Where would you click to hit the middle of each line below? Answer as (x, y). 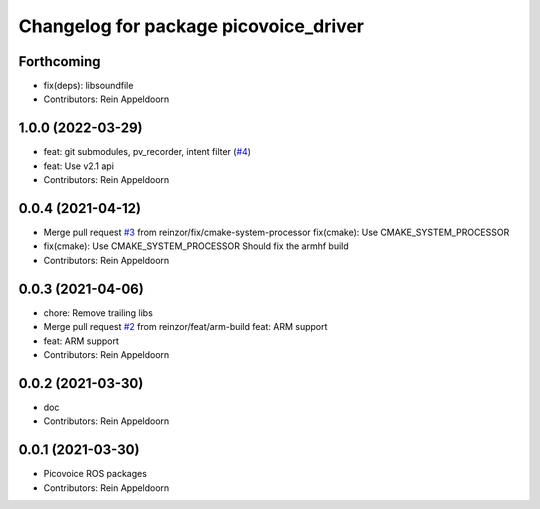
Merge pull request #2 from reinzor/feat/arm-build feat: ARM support (185, 327)
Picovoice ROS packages (95, 474)
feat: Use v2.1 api (79, 166)
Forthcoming (59, 61)
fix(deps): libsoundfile (88, 86)
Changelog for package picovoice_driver (191, 26)
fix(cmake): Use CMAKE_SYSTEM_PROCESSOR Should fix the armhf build (196, 246)
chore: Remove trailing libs (98, 312)
